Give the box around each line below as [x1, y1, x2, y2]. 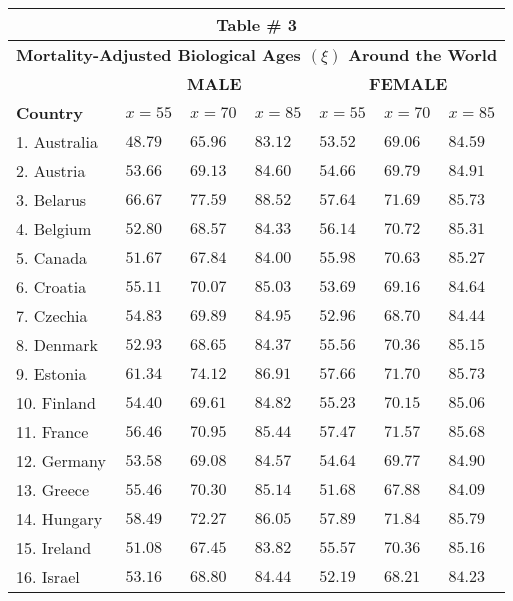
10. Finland [16, 391, 96, 414]
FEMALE [369, 72, 448, 95]
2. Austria [16, 159, 86, 182]
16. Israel [16, 565, 80, 588]
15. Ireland [16, 536, 92, 559]
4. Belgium [16, 217, 92, 240]
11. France [16, 420, 89, 443]
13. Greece [16, 478, 90, 501]
